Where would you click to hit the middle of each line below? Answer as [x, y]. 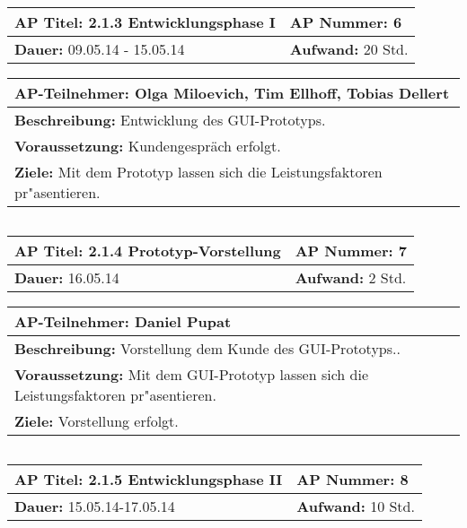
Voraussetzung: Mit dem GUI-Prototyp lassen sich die [191, 374]
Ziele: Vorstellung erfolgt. [97, 421]
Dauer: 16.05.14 [67, 277]
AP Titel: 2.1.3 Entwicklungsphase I [145, 22]
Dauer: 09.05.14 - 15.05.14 [100, 49]
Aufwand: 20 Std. [349, 49]
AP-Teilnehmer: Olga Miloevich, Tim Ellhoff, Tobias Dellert [232, 93]
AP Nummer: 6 [346, 22]
